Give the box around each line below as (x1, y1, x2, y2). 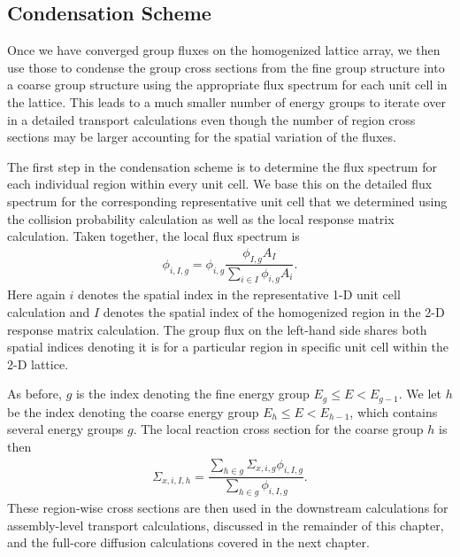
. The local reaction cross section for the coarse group (133, 420, 424, 438)
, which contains (349, 402, 438, 421)
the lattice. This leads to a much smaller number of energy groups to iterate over (7, 92, 446, 111)
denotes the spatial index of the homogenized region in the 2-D (103, 302, 445, 321)
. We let (398, 384, 441, 403)
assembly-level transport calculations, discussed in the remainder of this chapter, (7, 515, 444, 534)
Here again (7, 285, 65, 304)
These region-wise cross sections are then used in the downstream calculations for (7, 499, 448, 517)
